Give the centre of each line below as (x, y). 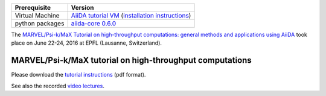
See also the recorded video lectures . (58, 86)
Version (82, 8)
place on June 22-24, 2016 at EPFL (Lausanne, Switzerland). (87, 43)
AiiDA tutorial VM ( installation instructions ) (131, 15)
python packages (40, 23)
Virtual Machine (37, 15)
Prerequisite (33, 8)
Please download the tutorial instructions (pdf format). (78, 75)
